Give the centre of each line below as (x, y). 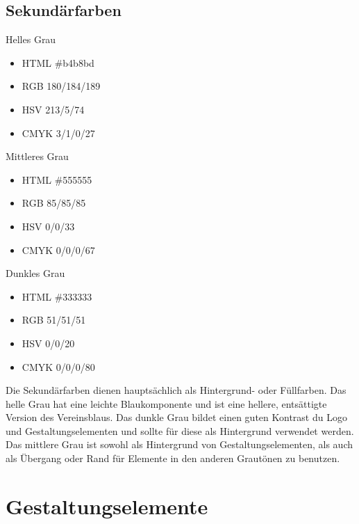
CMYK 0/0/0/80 (58, 366)
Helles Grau (31, 39)
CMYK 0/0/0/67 (58, 249)
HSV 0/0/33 (48, 226)
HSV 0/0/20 (48, 343)
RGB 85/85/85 (54, 203)
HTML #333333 (57, 296)
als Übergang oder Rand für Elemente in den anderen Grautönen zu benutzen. (173, 458)
